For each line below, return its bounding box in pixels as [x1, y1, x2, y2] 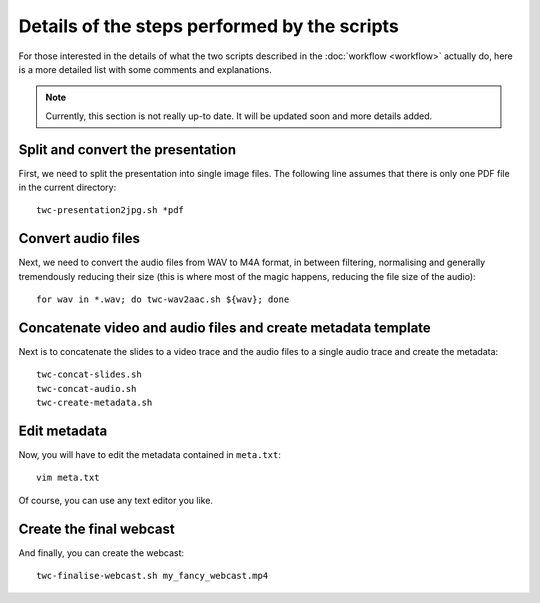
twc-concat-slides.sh [36, 369, 142, 380]
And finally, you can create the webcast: [18, 546, 185, 559]
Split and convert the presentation [18, 141, 237, 158]
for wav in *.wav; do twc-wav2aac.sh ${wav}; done [36, 294, 290, 305]
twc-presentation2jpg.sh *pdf [36, 205, 185, 216]
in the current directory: [18, 181, 117, 194]
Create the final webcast [18, 520, 175, 537]
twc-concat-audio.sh [36, 383, 137, 394]
